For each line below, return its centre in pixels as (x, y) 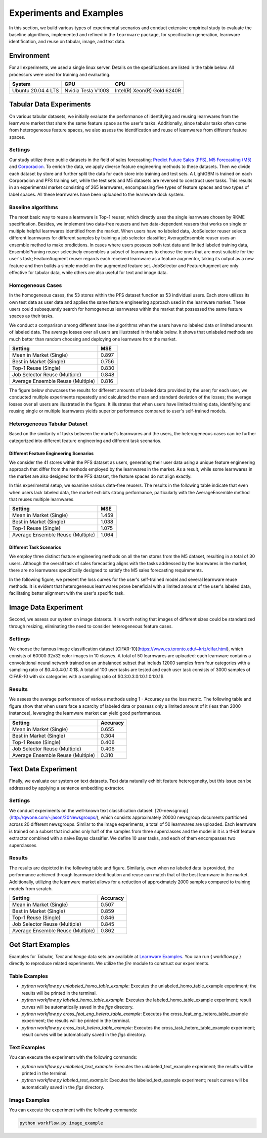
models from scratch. (31, 888)
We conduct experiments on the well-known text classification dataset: (82, 810)
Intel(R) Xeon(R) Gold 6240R (148, 91)
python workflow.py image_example (61, 1123)
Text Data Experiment (43, 769)
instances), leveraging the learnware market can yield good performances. (85, 713)
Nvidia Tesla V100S (87, 91)
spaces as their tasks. (31, 316)
